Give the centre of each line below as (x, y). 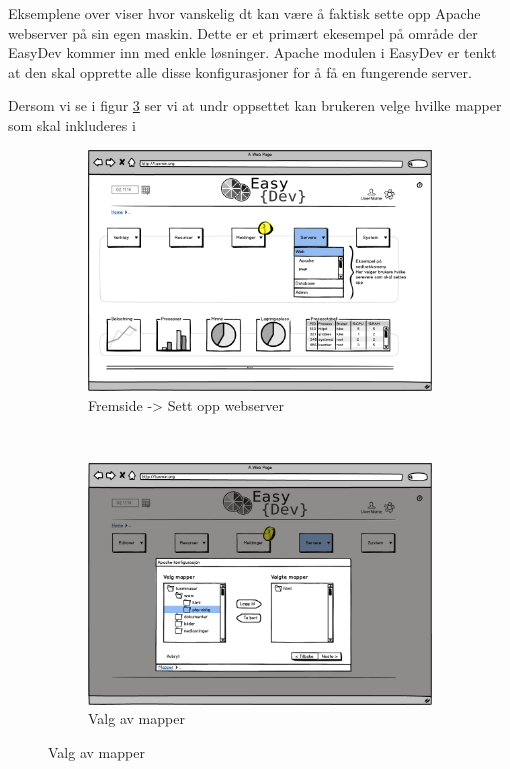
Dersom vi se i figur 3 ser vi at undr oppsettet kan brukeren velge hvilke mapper (255, 105)
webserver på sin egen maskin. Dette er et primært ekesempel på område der (243, 32)
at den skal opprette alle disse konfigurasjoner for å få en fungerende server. (240, 71)
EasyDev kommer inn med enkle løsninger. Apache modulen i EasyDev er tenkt (252, 52)
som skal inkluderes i (72, 124)
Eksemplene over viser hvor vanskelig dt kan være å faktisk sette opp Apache (244, 13)
